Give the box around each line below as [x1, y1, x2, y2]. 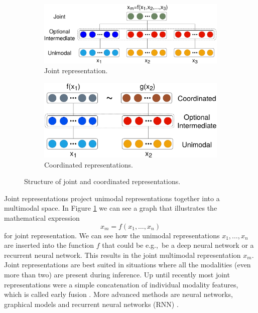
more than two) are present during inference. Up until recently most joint [4, 269, 230, 279]
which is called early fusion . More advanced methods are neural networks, [4, 289, 233, 299]
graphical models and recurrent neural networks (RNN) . [4, 298, 179, 309]
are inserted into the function [4, 240, 94, 250]
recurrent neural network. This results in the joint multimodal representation [4, 249, 241, 260]
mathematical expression [4, 212, 80, 223]
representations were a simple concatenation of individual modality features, [4, 279, 238, 289]
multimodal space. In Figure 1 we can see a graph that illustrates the [4, 203, 217, 213]
